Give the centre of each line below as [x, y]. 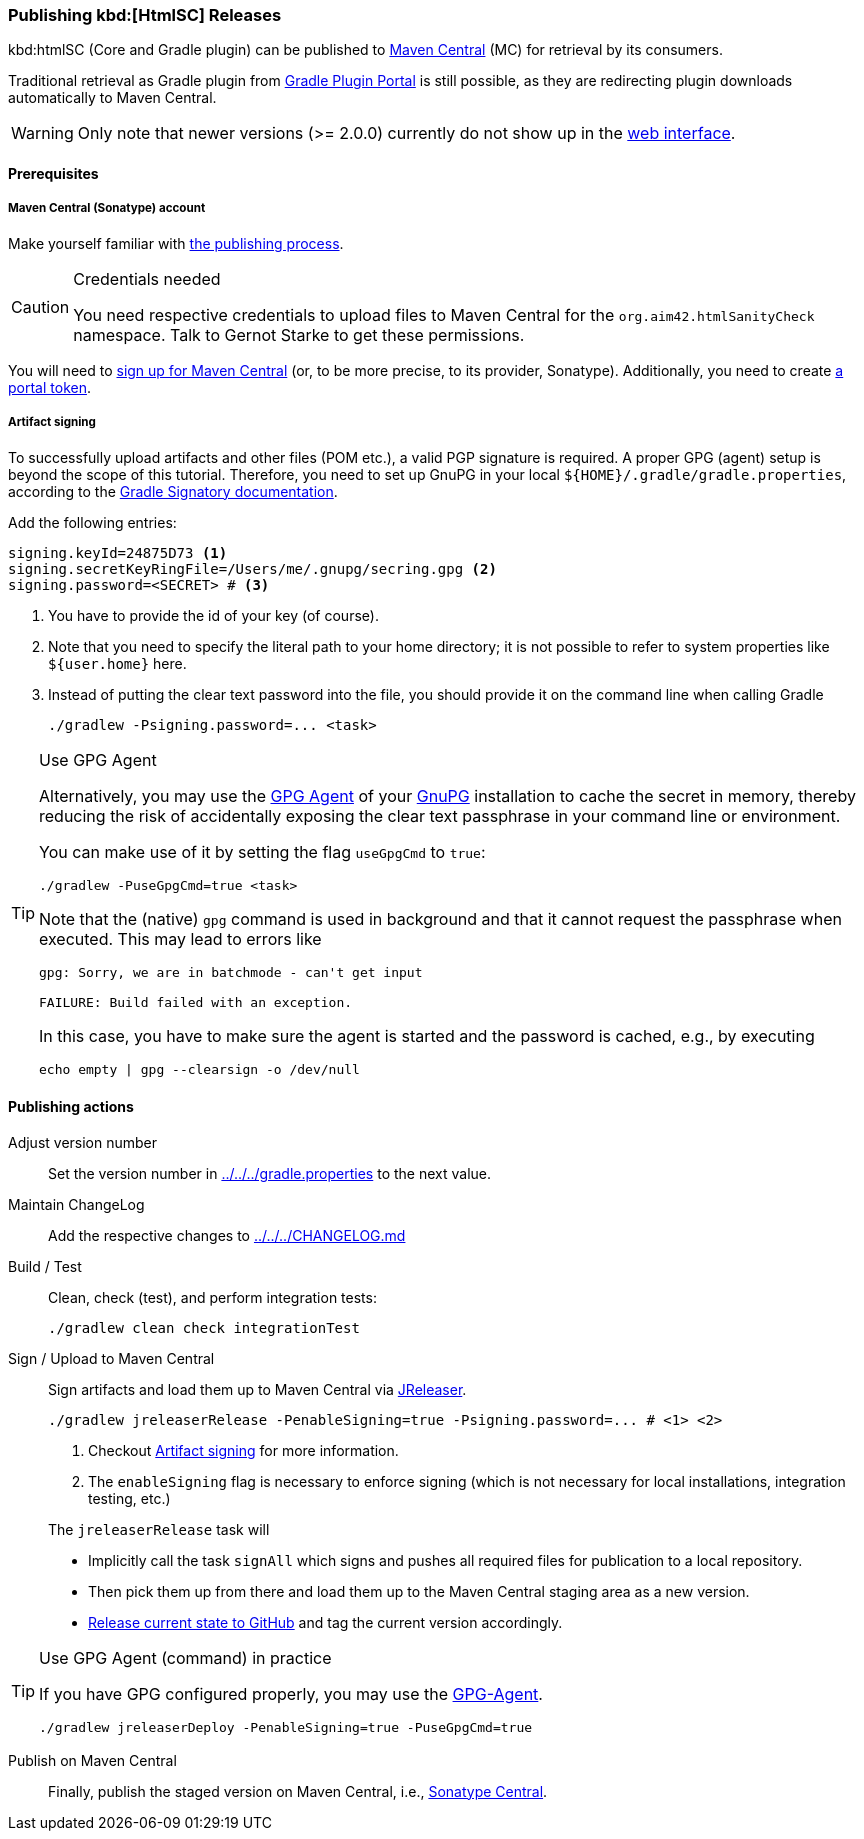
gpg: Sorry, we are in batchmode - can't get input [231, 972]
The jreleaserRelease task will [159, 1529]
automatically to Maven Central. [112, 98]
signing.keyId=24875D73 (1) [118, 552]
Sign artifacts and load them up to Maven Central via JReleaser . [257, 1389]
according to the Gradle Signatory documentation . [173, 491]
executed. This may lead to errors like [180, 938]
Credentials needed [147, 278]
